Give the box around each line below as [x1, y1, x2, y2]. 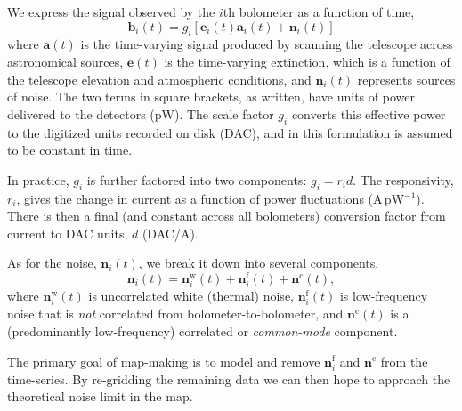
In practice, [7, 170, 69, 189]
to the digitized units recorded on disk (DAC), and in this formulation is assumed [7, 123, 453, 141]
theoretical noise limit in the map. [7, 387, 193, 406]
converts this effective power [291, 104, 446, 123]
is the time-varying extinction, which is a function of [164, 52, 450, 70]
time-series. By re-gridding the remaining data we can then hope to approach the [7, 369, 450, 388]
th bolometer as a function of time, [223, 3, 415, 20]
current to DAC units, [7, 223, 128, 242]
